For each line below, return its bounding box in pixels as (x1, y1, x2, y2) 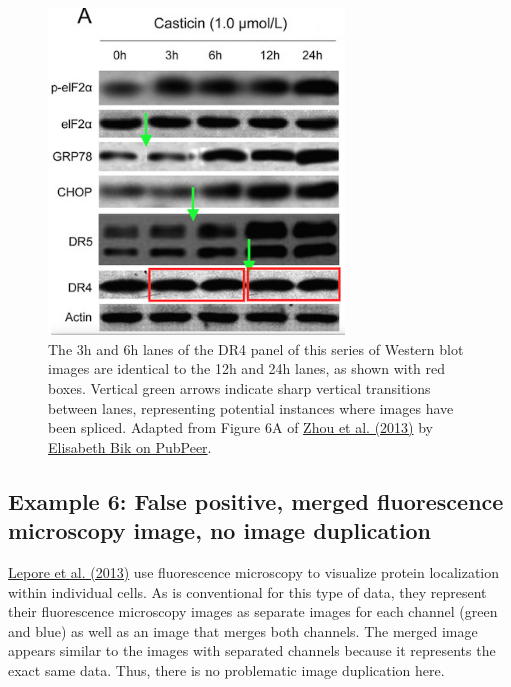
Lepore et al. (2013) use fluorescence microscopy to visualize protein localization (8, 561, 500, 582)
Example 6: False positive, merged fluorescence (8, 485, 504, 516)
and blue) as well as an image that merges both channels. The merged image (8, 620, 478, 641)
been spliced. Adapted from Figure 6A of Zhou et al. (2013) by (48, 417, 433, 438)
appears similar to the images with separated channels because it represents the (8, 640, 496, 661)
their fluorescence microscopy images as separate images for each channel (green (8, 601, 498, 622)
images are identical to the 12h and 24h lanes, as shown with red (48, 358, 446, 379)
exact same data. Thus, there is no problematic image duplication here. (8, 659, 445, 680)
